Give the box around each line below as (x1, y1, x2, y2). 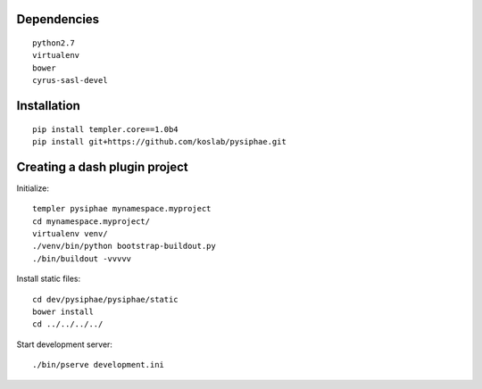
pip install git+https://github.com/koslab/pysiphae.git (32, 137, 287, 146)
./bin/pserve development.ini (32, 360, 165, 370)
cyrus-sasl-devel (32, 76, 108, 86)
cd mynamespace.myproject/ (32, 216, 151, 227)
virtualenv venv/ (32, 228, 108, 239)
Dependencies (16, 12, 100, 27)
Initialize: (16, 183, 49, 194)
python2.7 (32, 38, 75, 48)
